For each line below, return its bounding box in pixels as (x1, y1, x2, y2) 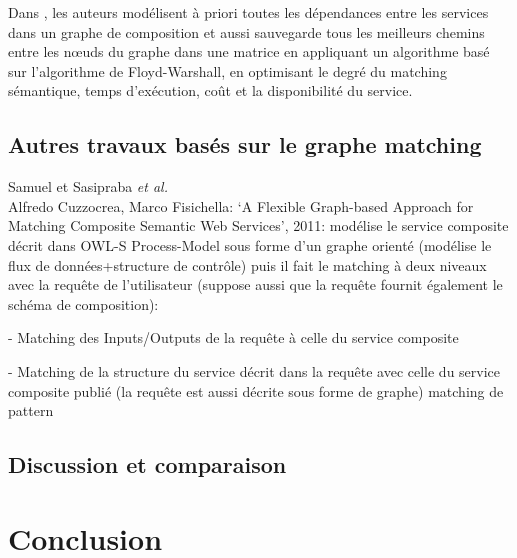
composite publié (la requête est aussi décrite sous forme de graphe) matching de (8, 380, 504, 401)
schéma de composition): (8, 293, 159, 314)
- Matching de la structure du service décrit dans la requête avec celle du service (8, 360, 501, 381)
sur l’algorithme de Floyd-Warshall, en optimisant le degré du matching (8, 60, 447, 81)
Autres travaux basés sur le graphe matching (8, 129, 482, 160)
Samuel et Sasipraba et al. (8, 176, 168, 197)
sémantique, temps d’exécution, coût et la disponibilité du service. (8, 80, 413, 101)
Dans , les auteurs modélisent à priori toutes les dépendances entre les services (8, 2, 489, 22)
